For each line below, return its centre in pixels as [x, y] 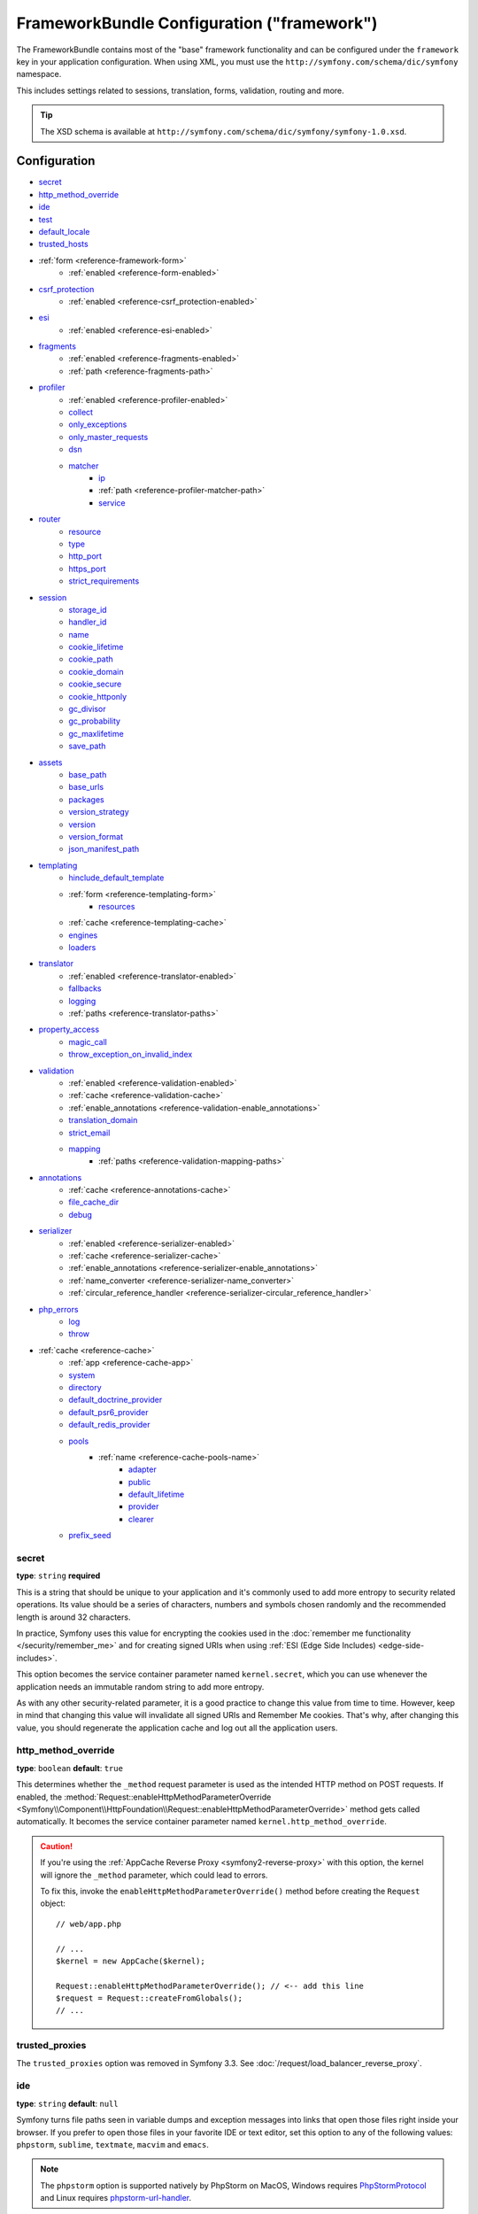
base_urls [86, 787]
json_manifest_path [104, 849]
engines [83, 935]
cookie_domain [96, 671]
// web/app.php [89, 1924]
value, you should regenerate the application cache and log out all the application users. [177, 1728]
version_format [96, 836]
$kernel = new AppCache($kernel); [131, 1961]
